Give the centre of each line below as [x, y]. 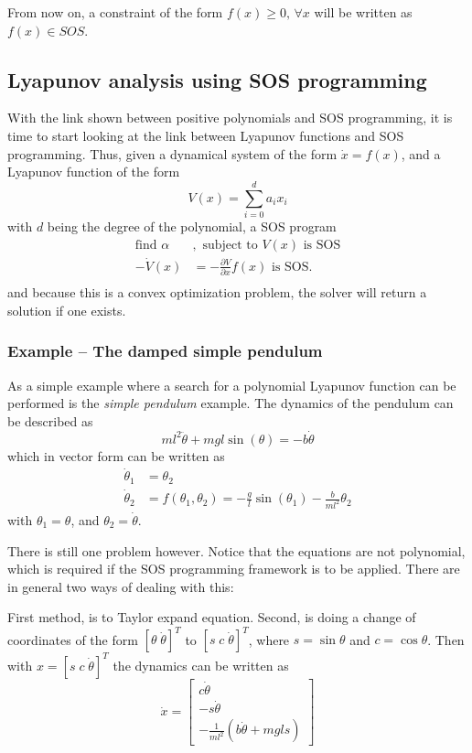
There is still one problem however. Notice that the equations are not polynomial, [236, 550]
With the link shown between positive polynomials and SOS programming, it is [230, 118]
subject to [230, 245]
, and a [421, 153]
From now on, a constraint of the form [115, 12]
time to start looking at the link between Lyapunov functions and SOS [206, 135]
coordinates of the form [73, 639]
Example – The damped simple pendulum [165, 351]
